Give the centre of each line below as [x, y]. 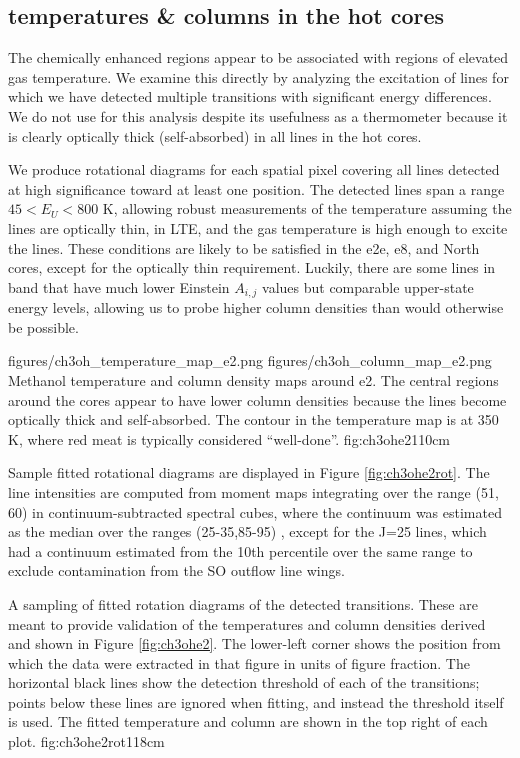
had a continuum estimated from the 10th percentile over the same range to [240, 550]
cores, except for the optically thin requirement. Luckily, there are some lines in [252, 267]
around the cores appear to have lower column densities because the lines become [257, 399]
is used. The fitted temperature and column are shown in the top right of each [248, 721]
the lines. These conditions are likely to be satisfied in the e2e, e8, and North [244, 247]
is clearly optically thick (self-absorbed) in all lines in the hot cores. [215, 135]
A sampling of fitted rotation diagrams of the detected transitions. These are [243, 603]
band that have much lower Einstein [119, 286]
